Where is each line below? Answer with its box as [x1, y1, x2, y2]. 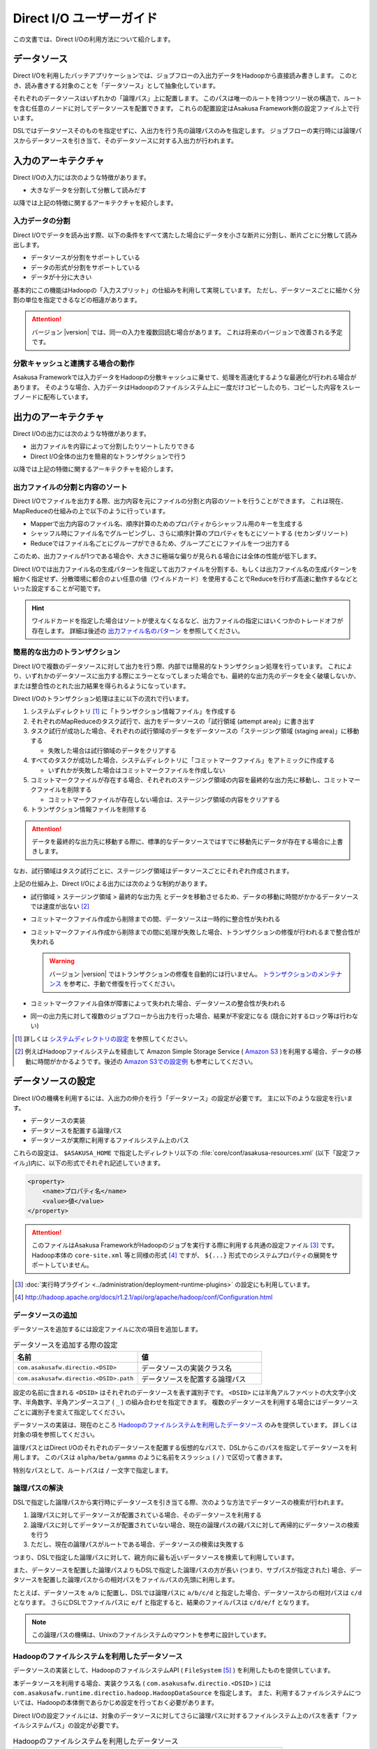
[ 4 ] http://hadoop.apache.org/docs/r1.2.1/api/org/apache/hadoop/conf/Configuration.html [15, 1293, 273, 1301]
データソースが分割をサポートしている [30, 253, 140, 262]
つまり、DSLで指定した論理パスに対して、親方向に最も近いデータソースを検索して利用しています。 [13, 1553, 298, 1562]
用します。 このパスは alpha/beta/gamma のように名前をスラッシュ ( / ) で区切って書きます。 [13, 1453, 286, 1461]
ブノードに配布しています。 [13, 392, 92, 402]
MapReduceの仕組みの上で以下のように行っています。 [13, 507, 169, 515]
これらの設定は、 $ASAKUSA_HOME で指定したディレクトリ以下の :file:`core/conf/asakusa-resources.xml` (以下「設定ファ [13, 1149, 361, 1157]
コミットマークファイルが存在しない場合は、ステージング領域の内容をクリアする [47, 795, 281, 804]
